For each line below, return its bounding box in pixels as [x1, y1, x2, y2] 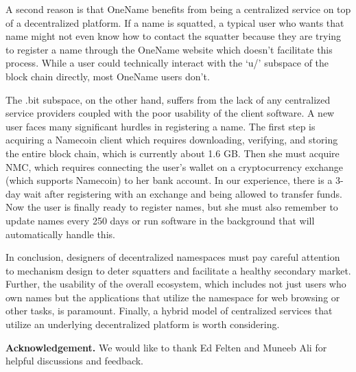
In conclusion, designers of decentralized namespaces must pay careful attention [5, 250, 340, 264]
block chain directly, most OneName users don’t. [5, 69, 210, 83]
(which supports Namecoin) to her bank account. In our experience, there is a [5, 173, 333, 187]
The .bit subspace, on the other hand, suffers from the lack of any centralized [5, 92, 331, 106]
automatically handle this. [5, 226, 115, 241]
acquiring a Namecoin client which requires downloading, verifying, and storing [5, 132, 338, 147]
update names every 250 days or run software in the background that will [5, 213, 315, 227]
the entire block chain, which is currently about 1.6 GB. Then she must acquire [5, 146, 340, 160]
